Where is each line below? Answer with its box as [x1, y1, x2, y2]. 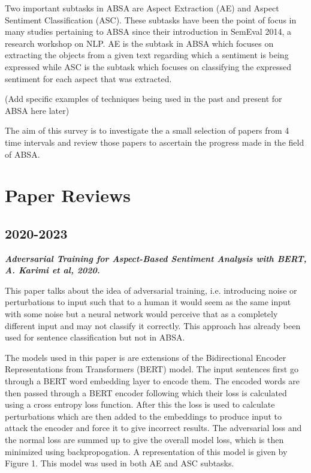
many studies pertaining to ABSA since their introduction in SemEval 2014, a [5, 25, 291, 38]
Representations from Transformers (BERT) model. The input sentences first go [5, 363, 298, 375]
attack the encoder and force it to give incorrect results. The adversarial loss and [5, 421, 302, 434]
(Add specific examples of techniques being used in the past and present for [5, 92, 282, 105]
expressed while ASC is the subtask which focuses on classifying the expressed [5, 60, 292, 73]
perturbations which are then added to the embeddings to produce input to [5, 409, 282, 422]
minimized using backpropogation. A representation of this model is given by [5, 445, 288, 457]
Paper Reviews [5, 183, 131, 207]
